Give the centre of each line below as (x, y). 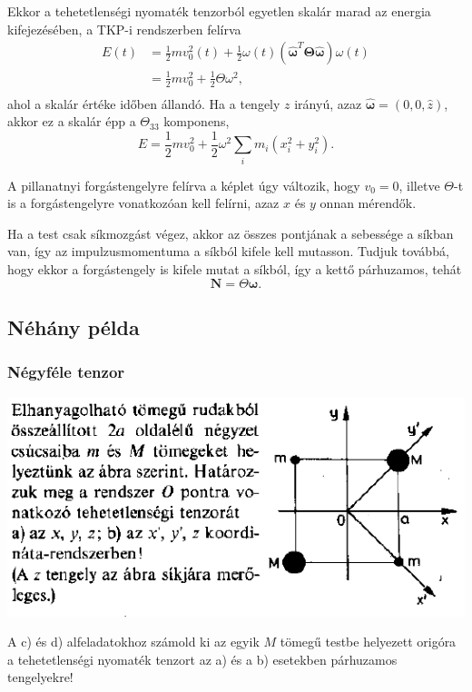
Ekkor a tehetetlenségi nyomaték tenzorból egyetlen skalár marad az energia (219, 11)
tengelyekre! (40, 677)
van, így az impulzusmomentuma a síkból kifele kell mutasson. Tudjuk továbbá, (228, 251)
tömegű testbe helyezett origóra (368, 642)
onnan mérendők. (368, 203)
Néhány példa (74, 326)
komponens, (197, 121)
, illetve (419, 185)
